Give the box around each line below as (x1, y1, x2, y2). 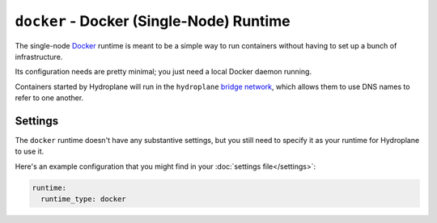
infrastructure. (15, 52, 63, 61)
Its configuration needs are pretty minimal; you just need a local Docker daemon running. (15, 67, 312, 77)
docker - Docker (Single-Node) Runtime (15, 12, 291, 30)
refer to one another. (15, 93, 84, 103)
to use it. (15, 146, 45, 157)
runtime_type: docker (40, 195, 127, 204)
